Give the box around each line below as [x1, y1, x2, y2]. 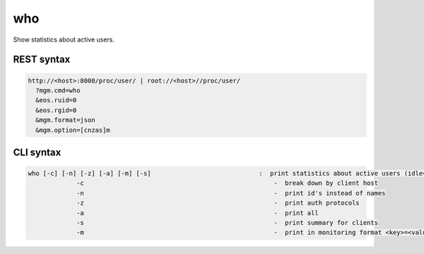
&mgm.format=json [35, 116, 95, 124]
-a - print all [76, 209, 319, 217]
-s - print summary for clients [76, 219, 378, 227]
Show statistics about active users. [13, 35, 115, 44]
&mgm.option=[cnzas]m [35, 126, 111, 134]
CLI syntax [13, 146, 61, 158]
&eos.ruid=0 [35, 96, 77, 104]
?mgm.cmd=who [35, 86, 81, 95]
